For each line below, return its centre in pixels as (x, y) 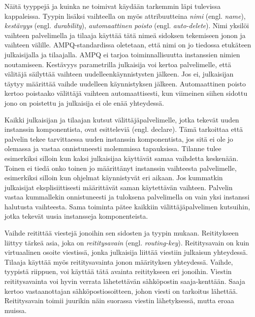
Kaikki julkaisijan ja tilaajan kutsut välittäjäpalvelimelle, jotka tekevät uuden (122, 119)
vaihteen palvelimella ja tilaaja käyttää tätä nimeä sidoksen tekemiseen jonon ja (125, 35)
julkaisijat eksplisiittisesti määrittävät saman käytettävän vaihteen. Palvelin (119, 187)
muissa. (16, 310)
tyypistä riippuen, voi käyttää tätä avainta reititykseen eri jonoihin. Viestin (118, 271)
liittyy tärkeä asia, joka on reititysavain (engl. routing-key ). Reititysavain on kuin (127, 242)
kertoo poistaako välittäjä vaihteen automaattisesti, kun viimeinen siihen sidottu (126, 93)
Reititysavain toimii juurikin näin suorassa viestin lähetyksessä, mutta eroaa (119, 300)
